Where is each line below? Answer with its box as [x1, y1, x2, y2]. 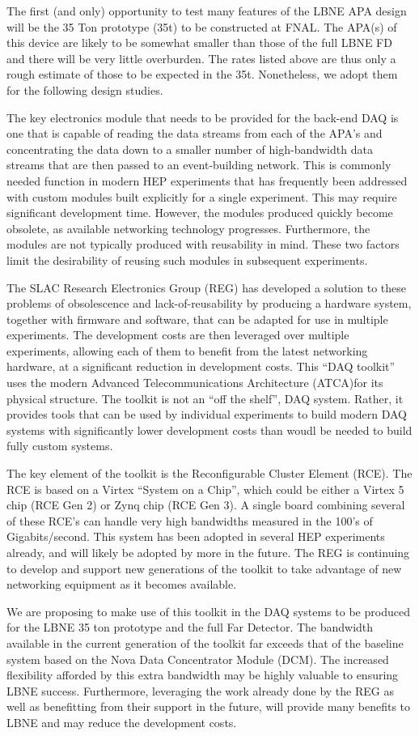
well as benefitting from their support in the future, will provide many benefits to [6, 698, 411, 715]
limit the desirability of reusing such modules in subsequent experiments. [6, 251, 368, 268]
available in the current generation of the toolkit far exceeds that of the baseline [6, 634, 404, 651]
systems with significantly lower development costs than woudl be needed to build [6, 421, 413, 438]
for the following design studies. [6, 81, 163, 98]
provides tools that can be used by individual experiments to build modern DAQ [6, 406, 407, 423]
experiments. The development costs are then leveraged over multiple [6, 326, 349, 343]
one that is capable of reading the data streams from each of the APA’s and [6, 125, 383, 142]
